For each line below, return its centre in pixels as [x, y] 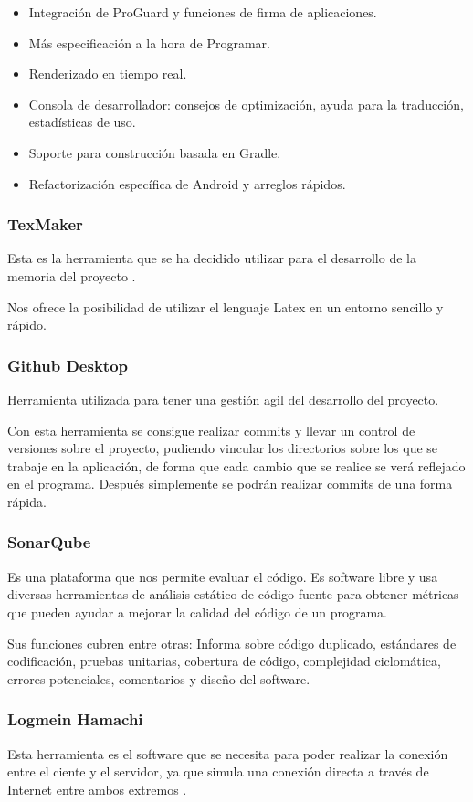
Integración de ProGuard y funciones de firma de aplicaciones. [203, 12]
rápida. [27, 501]
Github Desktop [68, 365]
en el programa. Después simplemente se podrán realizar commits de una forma [230, 484]
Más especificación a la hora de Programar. [149, 42]
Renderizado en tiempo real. [108, 74]
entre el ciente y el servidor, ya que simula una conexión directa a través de [218, 771]
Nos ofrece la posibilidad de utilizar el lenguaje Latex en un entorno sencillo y [226, 306]
